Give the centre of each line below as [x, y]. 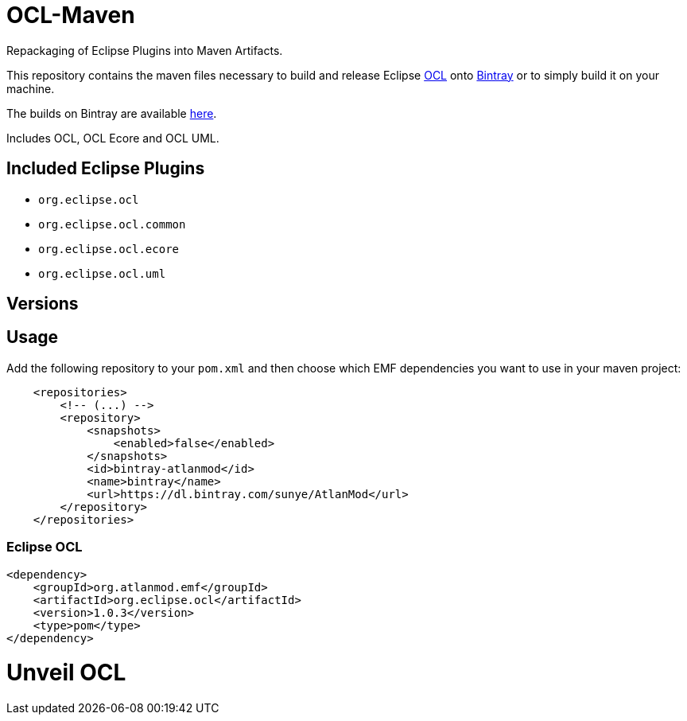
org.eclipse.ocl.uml [102, 273]
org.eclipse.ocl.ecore [109, 249]
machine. [31, 88]
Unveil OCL [66, 673]
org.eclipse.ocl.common [112, 224]
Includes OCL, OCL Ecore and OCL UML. [113, 138]
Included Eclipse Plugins [106, 169]
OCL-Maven [71, 15]
